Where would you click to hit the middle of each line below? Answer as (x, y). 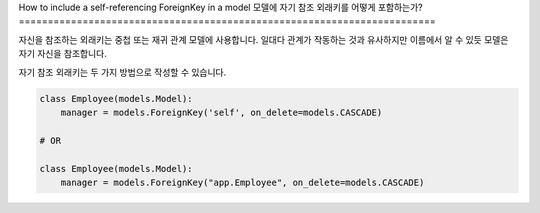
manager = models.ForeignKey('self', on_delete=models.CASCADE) (221, 112)
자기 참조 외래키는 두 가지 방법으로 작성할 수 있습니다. (122, 72)
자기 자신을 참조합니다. (62, 54)
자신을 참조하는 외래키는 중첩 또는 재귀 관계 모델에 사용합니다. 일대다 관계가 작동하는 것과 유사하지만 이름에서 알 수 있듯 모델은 (263, 39)
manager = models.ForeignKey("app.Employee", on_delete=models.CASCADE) (242, 182)
